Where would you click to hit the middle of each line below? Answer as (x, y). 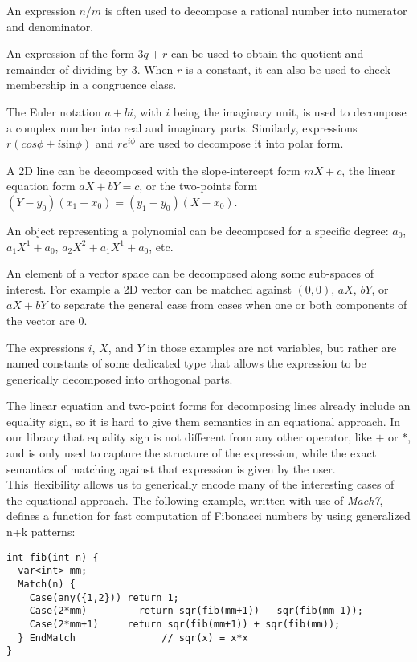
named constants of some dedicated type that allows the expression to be (186, 363)
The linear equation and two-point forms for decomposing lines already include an (208, 406)
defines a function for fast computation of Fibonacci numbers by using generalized (208, 516)
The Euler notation (54, 111)
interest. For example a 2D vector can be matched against (149, 288)
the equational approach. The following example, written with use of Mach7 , (195, 500)
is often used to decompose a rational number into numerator (256, 10)
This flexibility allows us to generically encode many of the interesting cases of (200, 484)
